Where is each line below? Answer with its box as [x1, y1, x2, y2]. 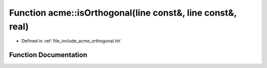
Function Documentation [9, 51, 88, 59]
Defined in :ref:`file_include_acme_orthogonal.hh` [21, 38, 122, 44]
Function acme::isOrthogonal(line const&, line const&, [9, 7, 237, 18]
